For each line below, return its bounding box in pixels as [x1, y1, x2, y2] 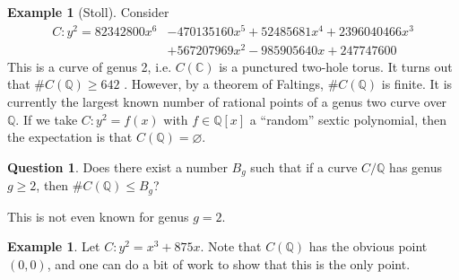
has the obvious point [308, 237, 428, 256]
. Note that [200, 237, 262, 256]
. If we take [15, 109, 78, 128]
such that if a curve [250, 157, 358, 176]
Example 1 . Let [7, 237, 100, 256]
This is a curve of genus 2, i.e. [7, 57, 172, 75]
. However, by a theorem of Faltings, [124, 74, 324, 93]
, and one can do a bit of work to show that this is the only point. [47, 254, 411, 273]
